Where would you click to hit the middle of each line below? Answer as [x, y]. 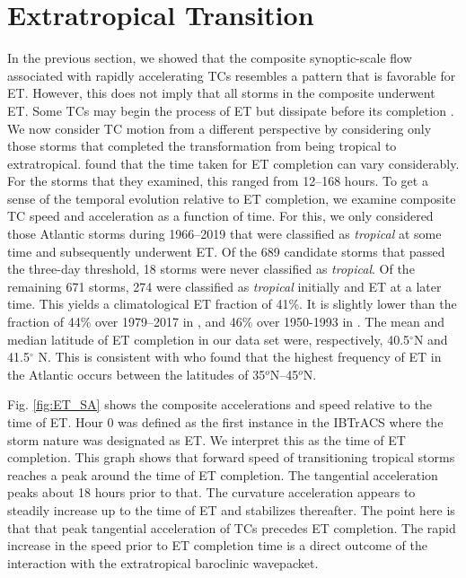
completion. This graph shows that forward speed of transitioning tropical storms [231, 457]
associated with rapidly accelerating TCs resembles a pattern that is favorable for [232, 75]
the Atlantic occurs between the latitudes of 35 [136, 374]
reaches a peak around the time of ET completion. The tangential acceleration [223, 474]
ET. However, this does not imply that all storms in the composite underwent [221, 93]
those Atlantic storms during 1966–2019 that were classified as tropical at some [224, 234]
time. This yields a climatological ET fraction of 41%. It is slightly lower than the [232, 304]
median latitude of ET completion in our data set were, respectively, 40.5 [209, 339]
